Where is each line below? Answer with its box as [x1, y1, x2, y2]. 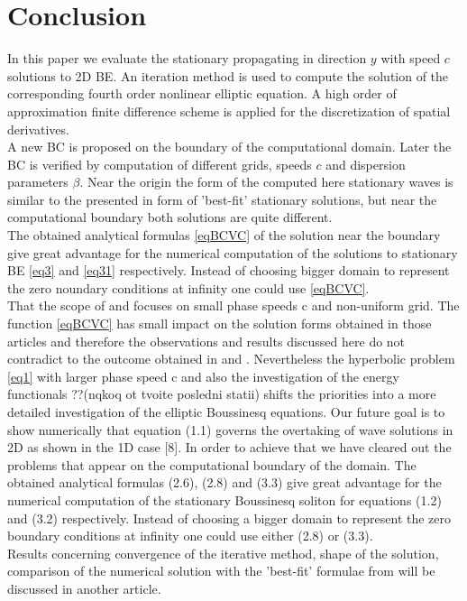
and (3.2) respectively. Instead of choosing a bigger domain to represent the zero [7, 508, 452, 527]
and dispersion [325, 154, 406, 173]
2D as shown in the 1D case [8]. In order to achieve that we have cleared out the [7, 438, 452, 457]
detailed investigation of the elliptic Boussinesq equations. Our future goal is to [7, 402, 445, 421]
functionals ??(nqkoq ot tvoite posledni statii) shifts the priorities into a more [7, 384, 436, 403]
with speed [380, 49, 441, 68]
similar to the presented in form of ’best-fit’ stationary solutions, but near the [7, 190, 437, 208]
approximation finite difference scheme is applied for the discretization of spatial [7, 101, 451, 120]
